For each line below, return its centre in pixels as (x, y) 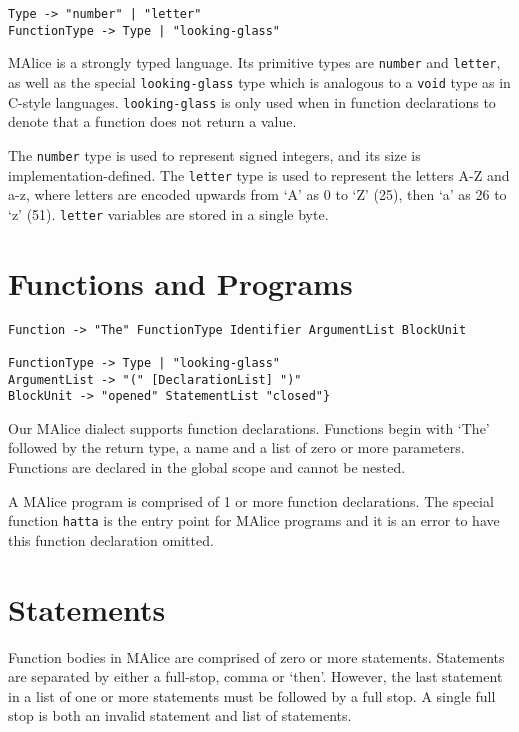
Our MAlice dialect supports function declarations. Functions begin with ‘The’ (249, 427)
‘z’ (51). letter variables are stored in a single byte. (168, 213)
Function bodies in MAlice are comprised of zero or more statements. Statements (256, 656)
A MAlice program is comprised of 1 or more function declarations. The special (251, 500)
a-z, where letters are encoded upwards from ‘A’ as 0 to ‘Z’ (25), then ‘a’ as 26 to (257, 194)
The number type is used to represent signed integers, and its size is (214, 154)
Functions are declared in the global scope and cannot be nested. (207, 467)
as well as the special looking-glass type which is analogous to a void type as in (259, 81)
